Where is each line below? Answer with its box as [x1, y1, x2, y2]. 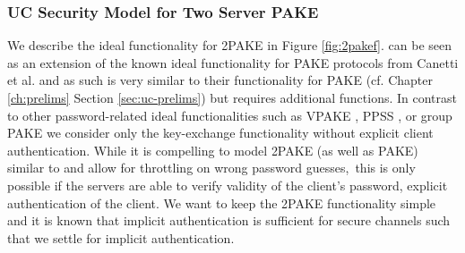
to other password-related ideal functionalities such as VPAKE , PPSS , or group [7, 105, 452, 124]
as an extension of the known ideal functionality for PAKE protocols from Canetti [7, 53, 459, 72]
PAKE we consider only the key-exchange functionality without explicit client [7, 123, 434, 142]
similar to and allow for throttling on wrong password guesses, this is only [7, 158, 416, 177]
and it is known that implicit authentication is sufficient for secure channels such [7, 211, 451, 230]
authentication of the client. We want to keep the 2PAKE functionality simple [7, 193, 436, 212]
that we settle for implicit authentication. [7, 228, 235, 247]
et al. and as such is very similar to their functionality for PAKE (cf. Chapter [7, 71, 434, 89]
